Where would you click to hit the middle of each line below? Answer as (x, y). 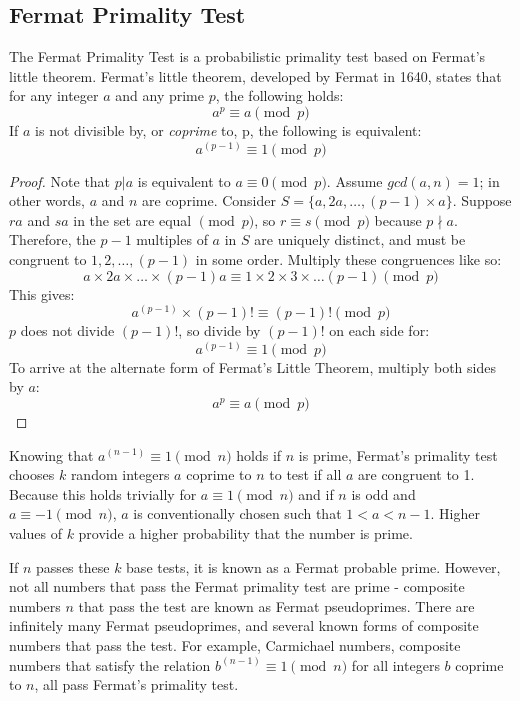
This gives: (42, 293)
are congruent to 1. (416, 474)
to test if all (305, 474)
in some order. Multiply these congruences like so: (348, 258)
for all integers (395, 664)
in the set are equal (132, 219)
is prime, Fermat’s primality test (398, 454)
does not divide (67, 330)
